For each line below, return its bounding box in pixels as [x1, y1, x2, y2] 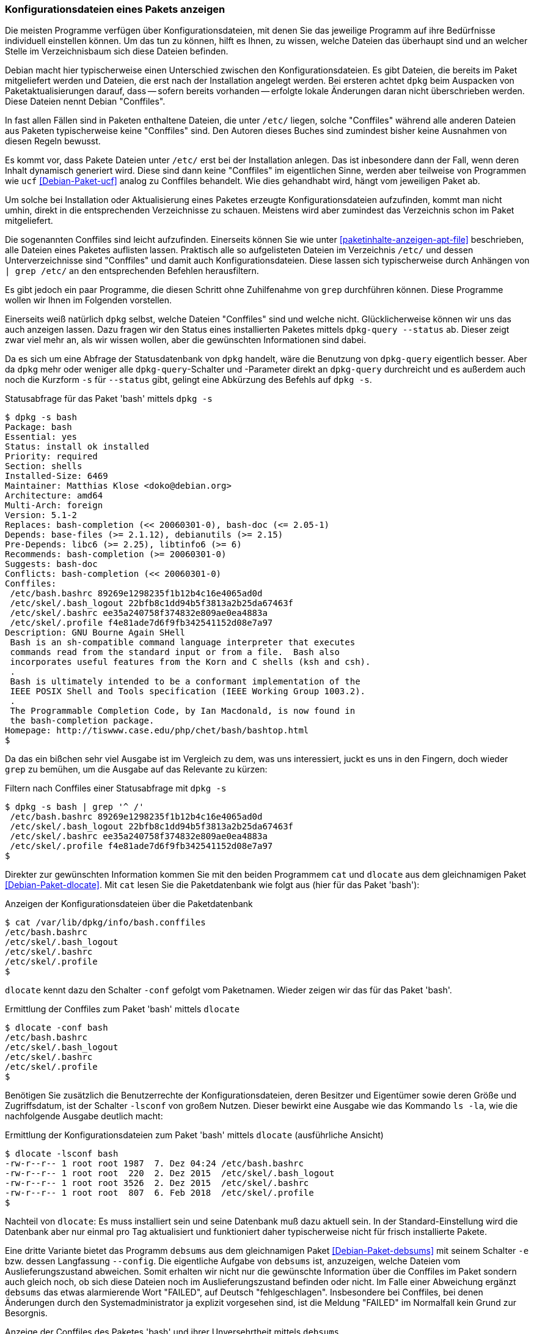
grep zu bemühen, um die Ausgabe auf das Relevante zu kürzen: [5, 764, 268, 775]
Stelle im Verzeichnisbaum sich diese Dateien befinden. [5, 46, 229, 57]
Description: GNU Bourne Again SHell [5, 628, 186, 638]
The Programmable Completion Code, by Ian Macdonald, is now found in [10, 706, 356, 716]
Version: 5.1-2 [5, 510, 78, 521]
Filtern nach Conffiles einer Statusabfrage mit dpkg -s [5, 783, 227, 794]
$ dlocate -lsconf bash [5, 1149, 119, 1159]
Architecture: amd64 [5, 491, 103, 501]
